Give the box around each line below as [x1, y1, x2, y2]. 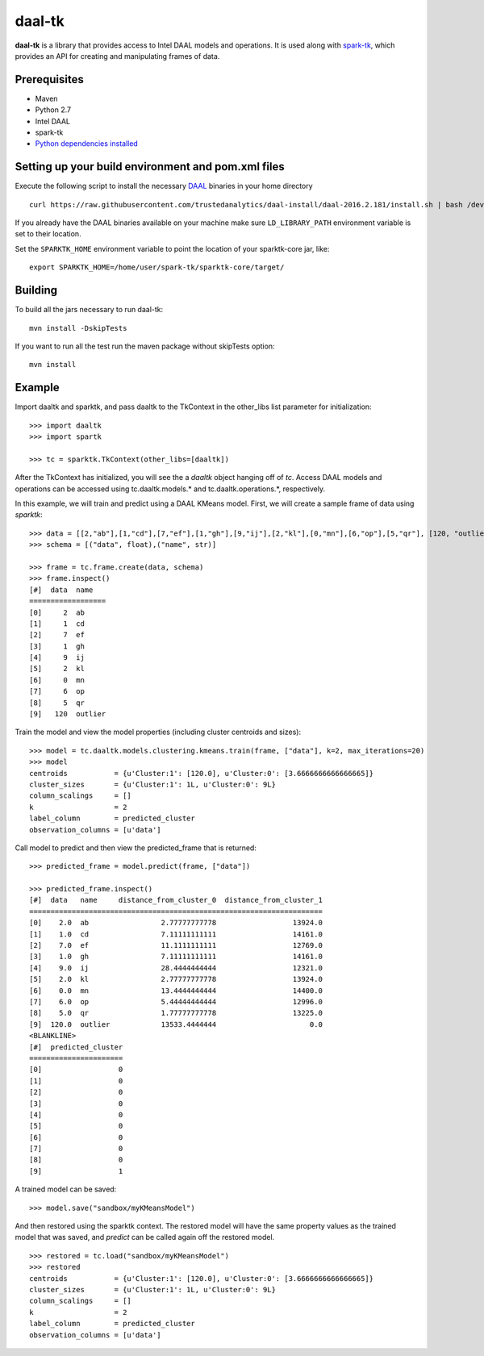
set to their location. [15, 229, 81, 239]
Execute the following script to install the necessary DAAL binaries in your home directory [15, 181, 314, 191]
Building [15, 283, 58, 298]
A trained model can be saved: [15, 1184, 117, 1194]
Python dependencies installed [35, 139, 139, 148]
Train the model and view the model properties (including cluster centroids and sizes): [15, 727, 302, 737]
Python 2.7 [35, 105, 72, 115]
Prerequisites [15, 73, 84, 86]
